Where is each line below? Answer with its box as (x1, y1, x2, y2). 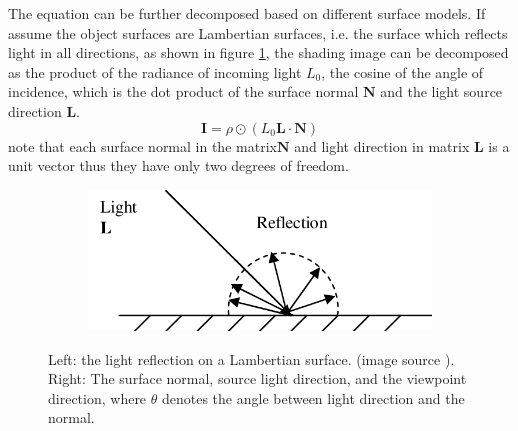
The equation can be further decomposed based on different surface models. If (8, 3, 486, 23)
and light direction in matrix (294, 135, 470, 156)
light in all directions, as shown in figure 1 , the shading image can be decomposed (8, 42, 509, 63)
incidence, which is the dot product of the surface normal (8, 81, 359, 102)
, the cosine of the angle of (321, 61, 484, 82)
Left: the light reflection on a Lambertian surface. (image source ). (48, 348, 455, 369)
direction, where (48, 387, 147, 408)
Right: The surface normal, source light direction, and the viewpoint (48, 368, 467, 389)
